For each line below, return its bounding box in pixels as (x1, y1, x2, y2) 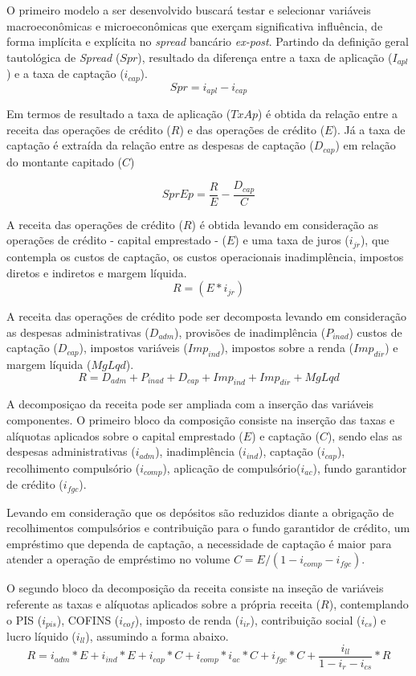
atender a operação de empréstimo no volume (6, 551, 230, 567)
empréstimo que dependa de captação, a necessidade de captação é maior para (6, 535, 392, 551)
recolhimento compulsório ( (6, 459, 141, 476)
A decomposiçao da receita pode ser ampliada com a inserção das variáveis (6, 395, 374, 412)
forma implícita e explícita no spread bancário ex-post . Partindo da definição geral (6, 33, 409, 50)
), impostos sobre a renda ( (220, 339, 353, 356)
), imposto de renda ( (134, 611, 240, 628)
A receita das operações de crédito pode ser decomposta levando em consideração (6, 308, 406, 325)
